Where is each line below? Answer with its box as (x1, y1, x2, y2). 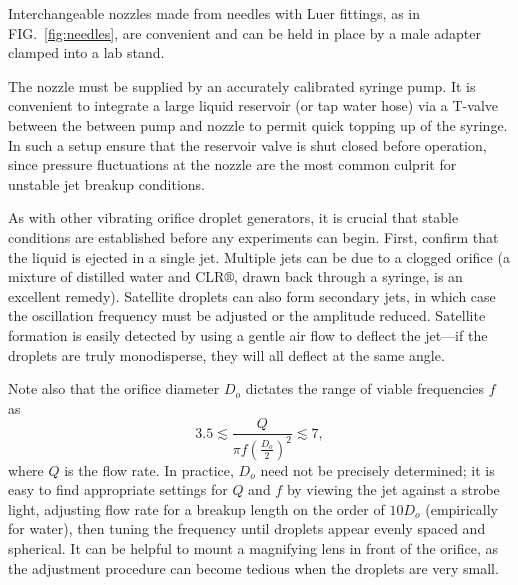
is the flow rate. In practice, (64, 459, 234, 480)
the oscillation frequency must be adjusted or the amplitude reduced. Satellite (8, 305, 486, 326)
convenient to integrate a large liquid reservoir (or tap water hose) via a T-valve (8, 95, 498, 116)
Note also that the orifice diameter (8, 378, 220, 399)
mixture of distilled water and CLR (8, 266, 225, 287)
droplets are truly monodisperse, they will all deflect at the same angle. (8, 344, 445, 365)
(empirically (425, 498, 499, 519)
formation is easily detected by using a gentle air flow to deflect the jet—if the (8, 324, 488, 345)
